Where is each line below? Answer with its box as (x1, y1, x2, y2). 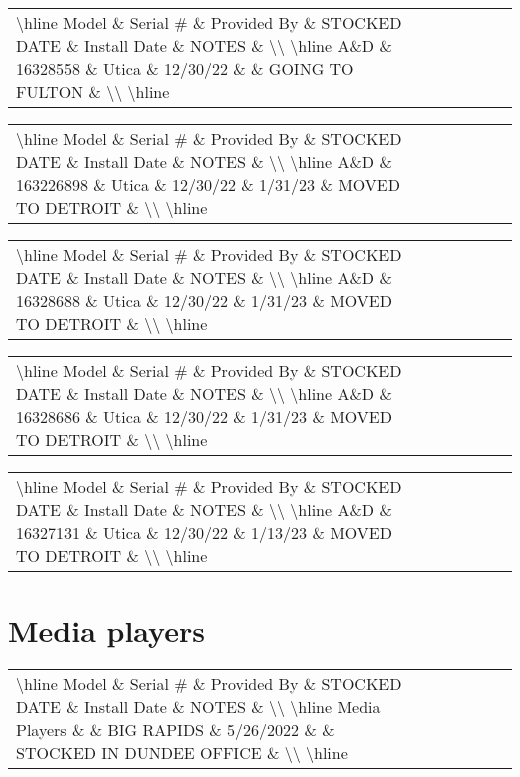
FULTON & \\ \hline (16, 80, 170, 103)
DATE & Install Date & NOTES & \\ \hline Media (16, 695, 381, 719)
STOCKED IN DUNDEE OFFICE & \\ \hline (16, 741, 348, 765)
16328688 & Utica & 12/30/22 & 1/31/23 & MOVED (16, 289, 392, 312)
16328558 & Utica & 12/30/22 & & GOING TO (16, 57, 354, 80)
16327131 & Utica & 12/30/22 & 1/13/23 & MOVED (16, 521, 392, 544)
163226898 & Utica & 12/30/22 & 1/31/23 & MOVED (16, 173, 400, 196)
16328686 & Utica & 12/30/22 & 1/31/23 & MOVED (16, 405, 392, 428)
